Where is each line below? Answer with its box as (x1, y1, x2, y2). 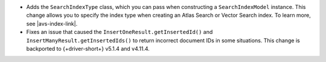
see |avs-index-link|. (26, 20, 78, 27)
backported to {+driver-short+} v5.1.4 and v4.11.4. (26, 45, 150, 52)
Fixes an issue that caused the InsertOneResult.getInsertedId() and (26, 29, 213, 36)
